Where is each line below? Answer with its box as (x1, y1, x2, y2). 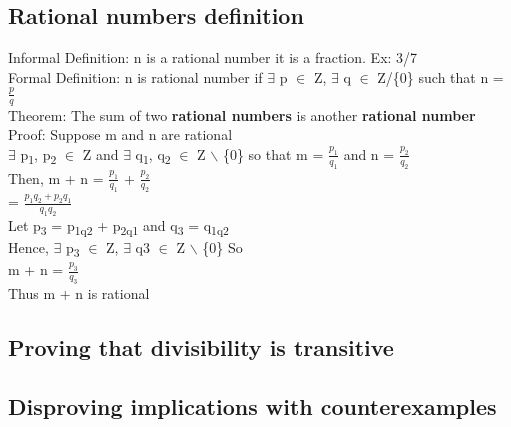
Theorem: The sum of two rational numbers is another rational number (8, 104, 476, 125)
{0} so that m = (222, 143, 324, 164)
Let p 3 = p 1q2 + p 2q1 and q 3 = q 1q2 (8, 215, 229, 238)
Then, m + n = (8, 167, 104, 188)
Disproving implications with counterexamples (8, 390, 497, 421)
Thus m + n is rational (8, 283, 150, 304)
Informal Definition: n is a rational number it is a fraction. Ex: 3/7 (8, 47, 418, 68)
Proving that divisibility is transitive (8, 332, 394, 363)
